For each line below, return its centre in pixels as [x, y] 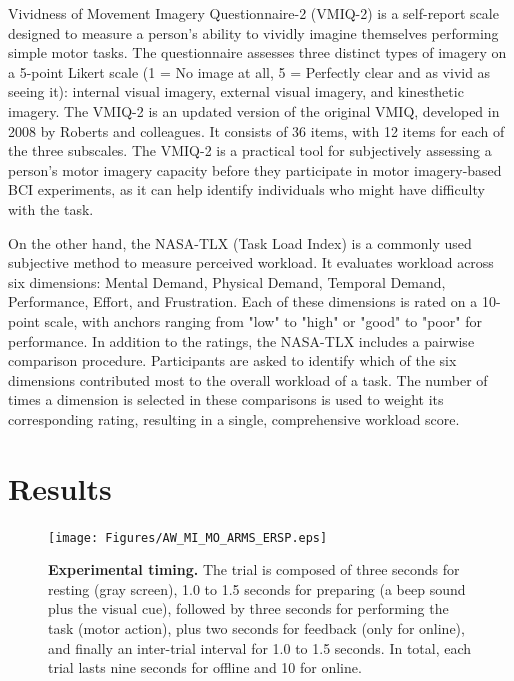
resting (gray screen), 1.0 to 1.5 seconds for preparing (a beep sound [257, 588]
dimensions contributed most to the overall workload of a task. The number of [248, 379]
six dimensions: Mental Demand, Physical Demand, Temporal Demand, [227, 281]
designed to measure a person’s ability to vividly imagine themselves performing [253, 32]
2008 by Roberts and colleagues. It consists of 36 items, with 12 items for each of [256, 130]
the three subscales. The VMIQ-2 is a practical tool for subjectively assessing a [250, 150]
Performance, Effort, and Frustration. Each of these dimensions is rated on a [243, 301]
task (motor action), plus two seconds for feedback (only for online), [256, 628]
